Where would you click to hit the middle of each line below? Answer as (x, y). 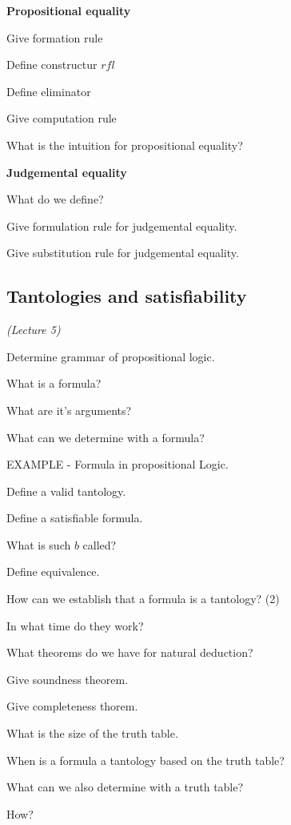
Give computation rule (62, 118)
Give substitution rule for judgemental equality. (123, 253)
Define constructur (52, 64)
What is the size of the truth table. (92, 733)
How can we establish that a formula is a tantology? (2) (143, 599)
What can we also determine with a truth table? (125, 787)
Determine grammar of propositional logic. (111, 356)
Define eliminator (49, 91)
